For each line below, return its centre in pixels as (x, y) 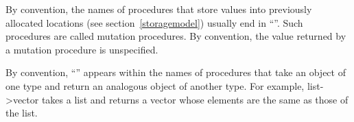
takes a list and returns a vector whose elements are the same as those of (195, 99)
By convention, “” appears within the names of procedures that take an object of (176, 72)
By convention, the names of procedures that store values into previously (159, 9)
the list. (22, 113)
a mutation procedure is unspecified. (82, 49)
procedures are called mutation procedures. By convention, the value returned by (176, 36)
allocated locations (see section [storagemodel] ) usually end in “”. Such (154, 22)
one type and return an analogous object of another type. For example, (155, 85)
